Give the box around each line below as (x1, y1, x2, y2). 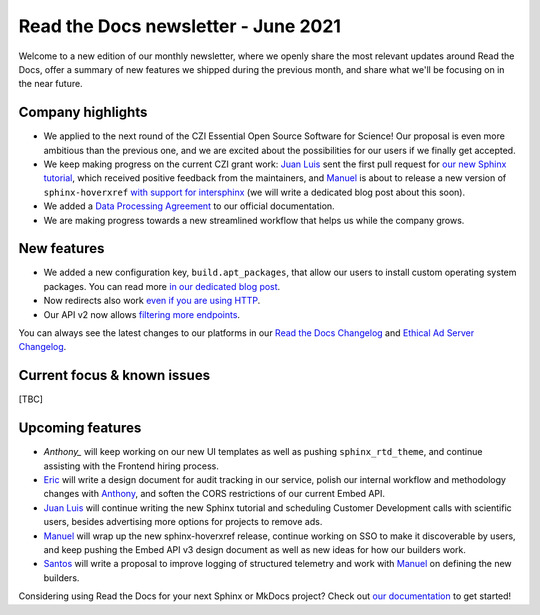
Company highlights (18, 104, 148, 121)
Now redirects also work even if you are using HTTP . (43, 295, 261, 307)
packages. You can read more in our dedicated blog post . (43, 280, 281, 292)
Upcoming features (18, 420, 142, 437)
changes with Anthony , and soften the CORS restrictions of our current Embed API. (43, 488, 385, 500)
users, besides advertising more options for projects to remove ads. (43, 516, 323, 528)
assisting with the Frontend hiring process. (43, 460, 219, 472)
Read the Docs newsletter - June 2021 (18, 15, 342, 37)
